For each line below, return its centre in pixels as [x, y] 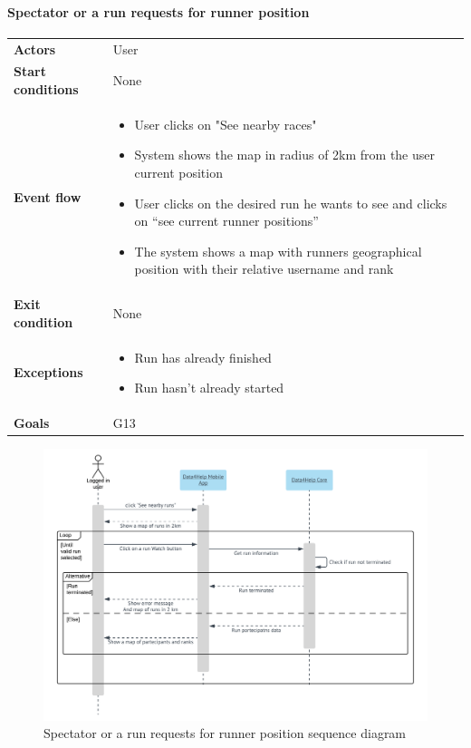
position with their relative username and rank [264, 269]
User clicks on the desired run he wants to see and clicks [291, 203]
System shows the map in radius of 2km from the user [284, 155]
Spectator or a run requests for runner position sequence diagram [225, 733]
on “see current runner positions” [226, 221]
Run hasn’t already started [209, 388]
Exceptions [48, 372]
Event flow [48, 196]
